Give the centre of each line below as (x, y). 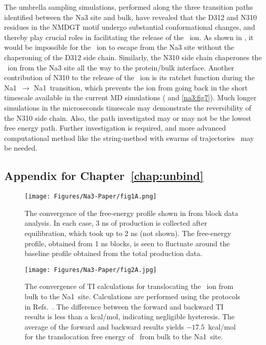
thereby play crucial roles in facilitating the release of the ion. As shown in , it (129, 37)
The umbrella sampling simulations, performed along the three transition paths (129, 7)
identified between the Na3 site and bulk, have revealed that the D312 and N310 (131, 17)
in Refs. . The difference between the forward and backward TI (124, 306)
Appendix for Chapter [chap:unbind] (104, 176)
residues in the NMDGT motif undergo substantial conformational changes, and (130, 27)
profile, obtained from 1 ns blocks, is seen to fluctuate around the (127, 243)
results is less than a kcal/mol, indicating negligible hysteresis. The (130, 316)
